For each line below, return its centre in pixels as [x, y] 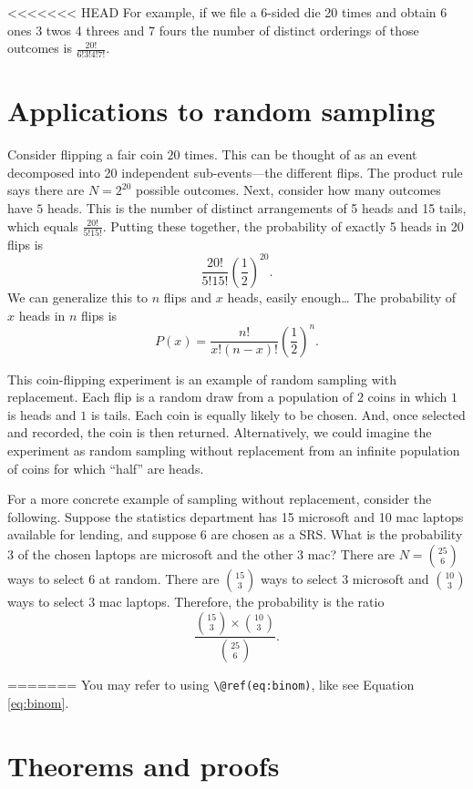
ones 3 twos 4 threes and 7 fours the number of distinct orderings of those [213, 30]
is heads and [42, 414]
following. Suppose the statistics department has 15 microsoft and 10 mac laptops [236, 516]
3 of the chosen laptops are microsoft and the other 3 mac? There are [201, 553]
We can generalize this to [78, 297]
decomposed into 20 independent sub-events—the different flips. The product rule [235, 172]
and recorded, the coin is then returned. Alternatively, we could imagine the [220, 432]
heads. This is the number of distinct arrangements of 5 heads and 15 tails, [257, 207]
